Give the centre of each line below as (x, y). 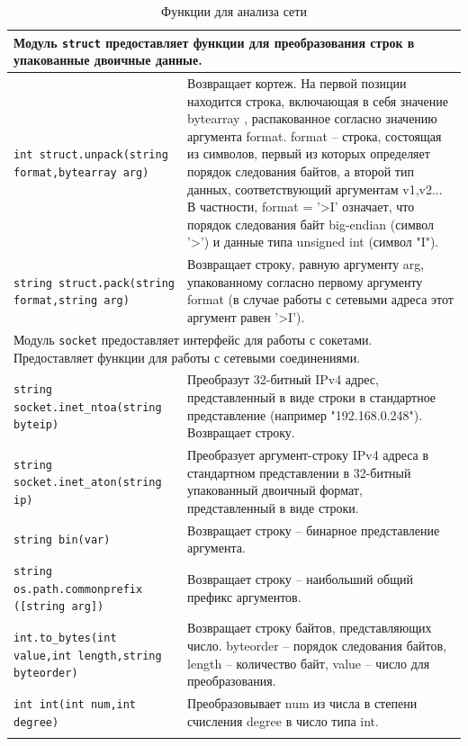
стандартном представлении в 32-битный (299, 472)
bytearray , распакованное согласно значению (312, 118)
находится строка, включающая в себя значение (318, 100)
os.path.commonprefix (78, 589)
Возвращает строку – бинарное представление (314, 530)
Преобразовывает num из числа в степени (302, 703)
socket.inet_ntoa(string (88, 407)
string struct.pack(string (94, 283)
